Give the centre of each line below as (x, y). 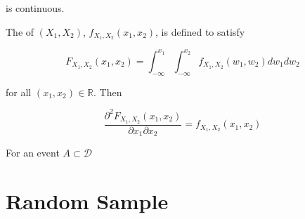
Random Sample (87, 200)
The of (20, 31)
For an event (33, 153)
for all (19, 92)
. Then (108, 92)
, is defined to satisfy (200, 31)
